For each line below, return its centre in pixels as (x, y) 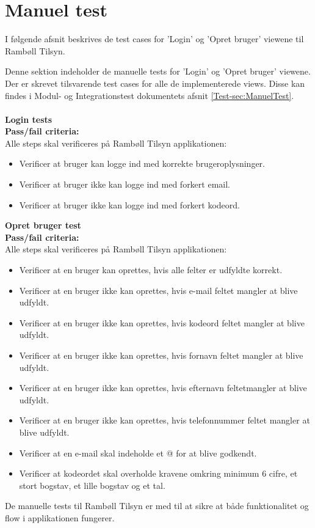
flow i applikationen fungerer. (60, 517)
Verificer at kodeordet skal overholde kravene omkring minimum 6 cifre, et (158, 473)
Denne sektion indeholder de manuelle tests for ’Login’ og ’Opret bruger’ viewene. (158, 71)
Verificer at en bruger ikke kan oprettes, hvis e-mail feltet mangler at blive (158, 290)
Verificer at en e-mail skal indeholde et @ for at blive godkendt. (138, 453)
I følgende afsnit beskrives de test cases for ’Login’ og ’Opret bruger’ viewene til (154, 39)
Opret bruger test (43, 225)
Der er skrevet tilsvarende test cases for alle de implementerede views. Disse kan (155, 83)
